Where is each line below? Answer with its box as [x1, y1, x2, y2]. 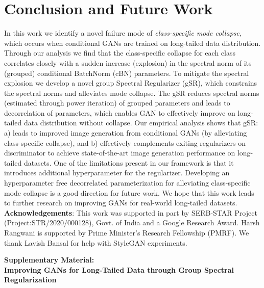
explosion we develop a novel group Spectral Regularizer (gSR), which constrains [4, 77, 257, 88]
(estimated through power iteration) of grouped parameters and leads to [4, 97, 230, 108]
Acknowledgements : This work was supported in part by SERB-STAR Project [4, 207, 257, 218]
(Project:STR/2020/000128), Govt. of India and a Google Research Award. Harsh [4, 217, 260, 228]
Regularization [4, 274, 57, 285]
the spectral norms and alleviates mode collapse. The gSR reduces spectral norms [4, 87, 259, 98]
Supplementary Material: [4, 254, 94, 265]
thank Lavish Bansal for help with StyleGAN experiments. [4, 237, 187, 248]
